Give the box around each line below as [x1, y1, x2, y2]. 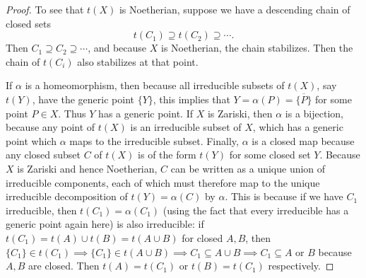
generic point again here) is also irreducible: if [6, 216, 204, 231]
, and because [88, 40, 147, 55]
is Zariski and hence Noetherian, [17, 161, 158, 175]
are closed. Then [28, 258, 100, 273]
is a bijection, [285, 105, 343, 120]
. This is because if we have [225, 189, 343, 204]
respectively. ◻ [268, 258, 334, 273]
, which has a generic [252, 120, 343, 134]
